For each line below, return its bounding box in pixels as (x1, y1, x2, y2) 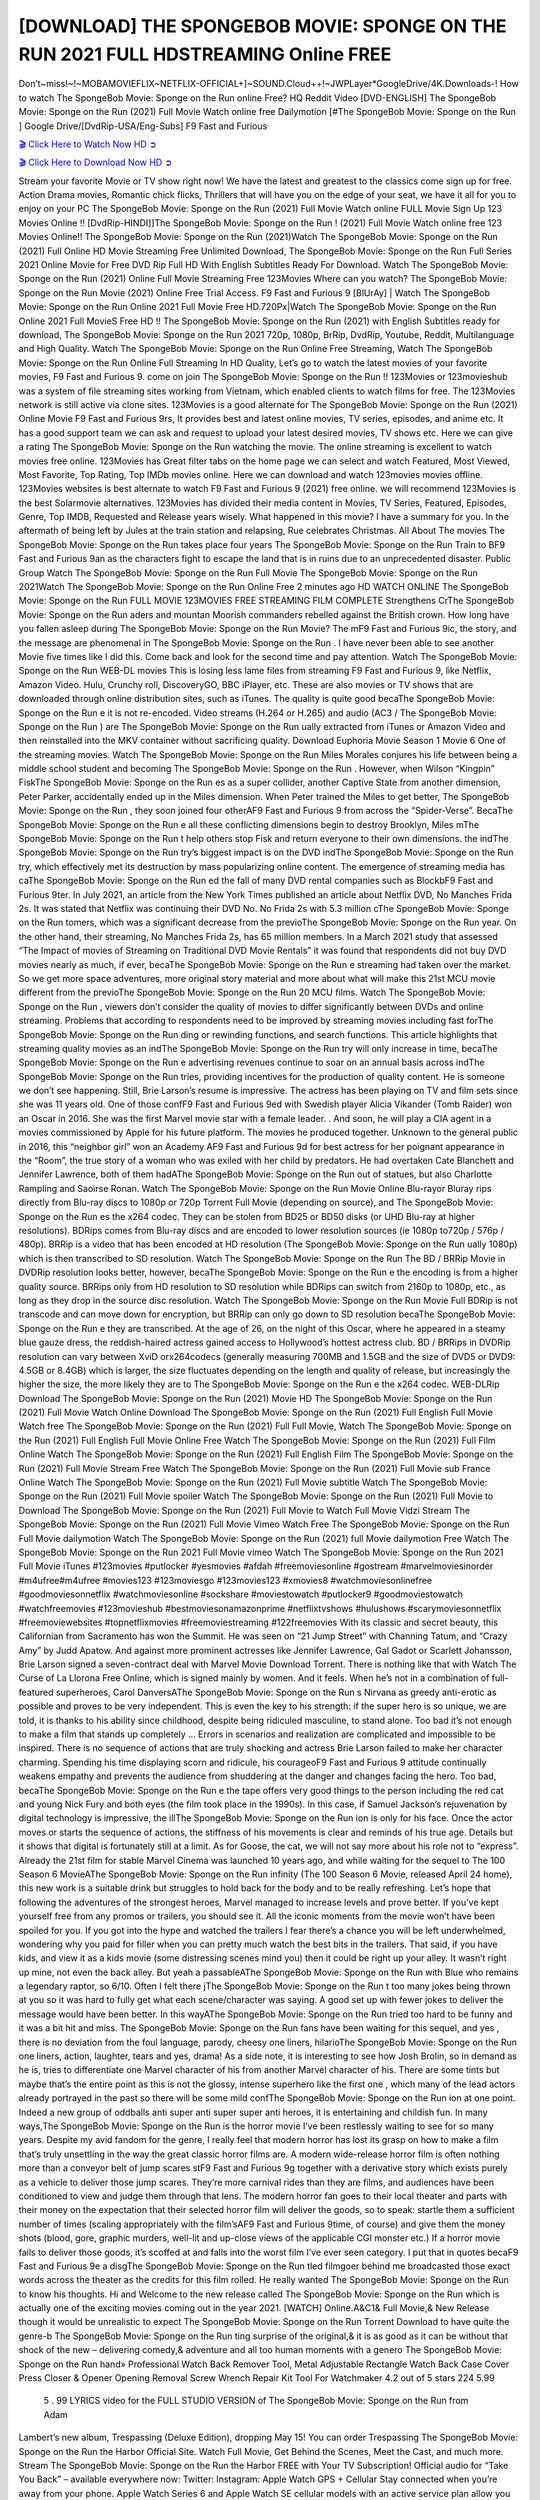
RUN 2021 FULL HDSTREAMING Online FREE (18, 43, 392, 65)
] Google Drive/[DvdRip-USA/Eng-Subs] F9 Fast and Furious (18, 120, 268, 132)
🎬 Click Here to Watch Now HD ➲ (18, 138, 157, 150)
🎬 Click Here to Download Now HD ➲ (18, 156, 173, 169)
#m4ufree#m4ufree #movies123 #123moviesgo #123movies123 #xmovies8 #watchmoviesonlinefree (18, 1574, 433, 1586)
